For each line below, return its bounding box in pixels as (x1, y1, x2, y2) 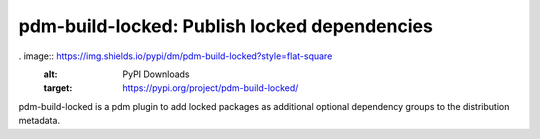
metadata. (18, 115, 60, 127)
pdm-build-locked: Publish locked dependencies (18, 15, 434, 37)
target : (43, 82, 73, 94)
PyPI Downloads (122, 68, 190, 80)
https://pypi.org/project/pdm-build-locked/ (122, 82, 299, 94)
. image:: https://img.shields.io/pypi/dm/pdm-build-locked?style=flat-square (18, 50, 333, 62)
